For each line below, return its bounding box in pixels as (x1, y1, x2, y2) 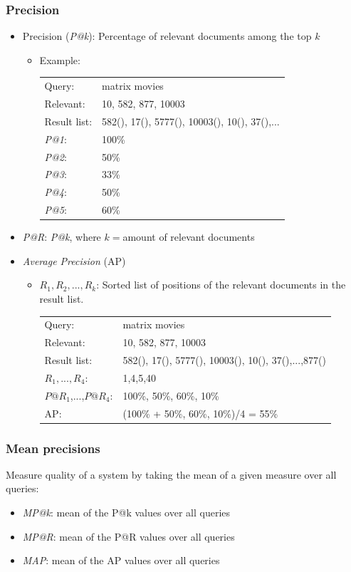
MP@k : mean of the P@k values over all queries (22, 505, 231, 519)
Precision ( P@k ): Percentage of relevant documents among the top (22, 28, 312, 43)
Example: (39, 52, 80, 67)
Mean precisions (6, 439, 100, 457)
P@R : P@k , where (22, 229, 101, 244)
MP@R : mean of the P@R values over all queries (22, 529, 235, 544)
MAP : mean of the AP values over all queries (22, 553, 220, 568)
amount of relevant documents (122, 229, 255, 244)
